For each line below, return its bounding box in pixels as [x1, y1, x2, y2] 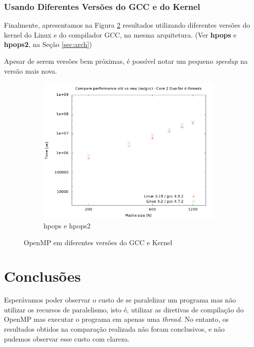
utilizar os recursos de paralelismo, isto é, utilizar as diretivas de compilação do [4, 304, 244, 314]
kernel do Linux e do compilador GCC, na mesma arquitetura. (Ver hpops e [4, 29, 237, 40]
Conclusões [4, 266, 81, 286]
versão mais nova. [4, 65, 57, 76]
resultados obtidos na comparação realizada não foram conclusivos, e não [4, 324, 225, 334]
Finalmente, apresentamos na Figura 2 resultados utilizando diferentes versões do [4, 20, 250, 30]
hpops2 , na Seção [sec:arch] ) [4, 39, 92, 49]
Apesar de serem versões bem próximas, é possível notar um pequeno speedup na [4, 56, 248, 66]
